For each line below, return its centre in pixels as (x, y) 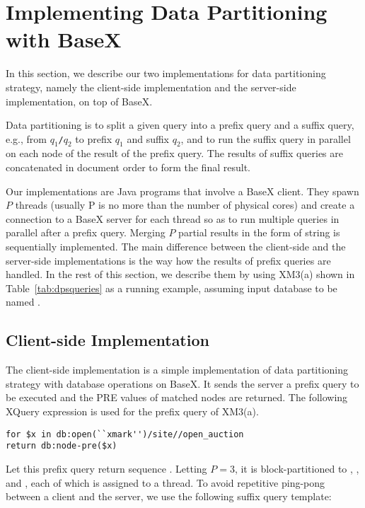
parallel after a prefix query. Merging (86, 232)
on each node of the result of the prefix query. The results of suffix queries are (174, 153)
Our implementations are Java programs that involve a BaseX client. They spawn (182, 191)
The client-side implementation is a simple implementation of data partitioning (177, 370)
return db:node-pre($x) (62, 446)
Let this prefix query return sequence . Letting (106, 468)
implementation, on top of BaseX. (79, 101)
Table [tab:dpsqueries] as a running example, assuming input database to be (172, 288)
